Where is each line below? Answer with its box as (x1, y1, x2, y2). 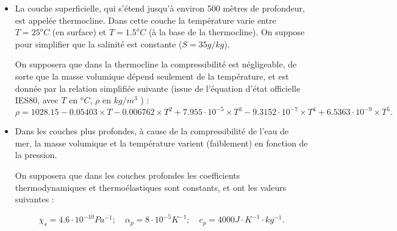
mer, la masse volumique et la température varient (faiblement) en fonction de (15, 136, 308, 149)
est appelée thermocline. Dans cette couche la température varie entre (15, 13, 276, 26)
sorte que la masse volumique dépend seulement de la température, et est (15, 69, 289, 82)
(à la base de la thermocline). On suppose (148, 26, 305, 38)
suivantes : (15, 193, 54, 205)
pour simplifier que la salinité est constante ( (15, 37, 182, 50)
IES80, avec (15, 94, 59, 106)
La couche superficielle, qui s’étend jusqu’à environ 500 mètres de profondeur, (15, 2, 305, 14)
